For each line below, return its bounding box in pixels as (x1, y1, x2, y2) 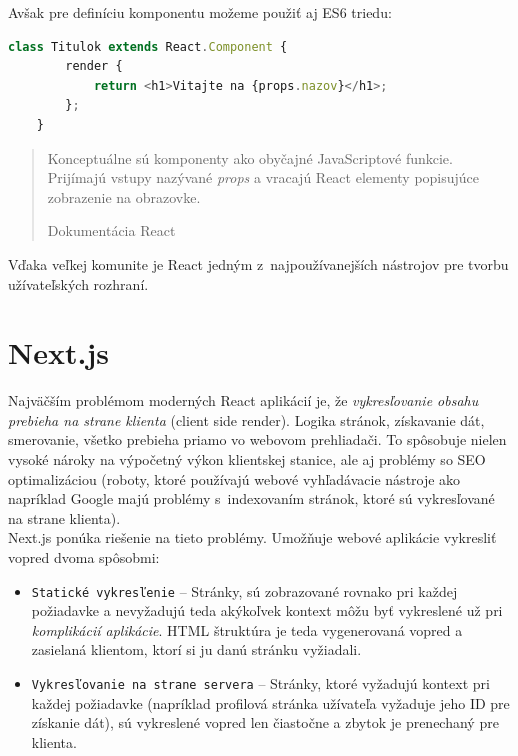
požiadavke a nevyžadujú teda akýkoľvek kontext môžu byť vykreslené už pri (31, 600, 503, 621)
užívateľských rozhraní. (8, 273, 149, 294)
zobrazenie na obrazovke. (47, 186, 201, 207)
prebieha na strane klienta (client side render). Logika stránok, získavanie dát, (8, 409, 485, 430)
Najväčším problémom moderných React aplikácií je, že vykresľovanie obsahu (8, 390, 479, 411)
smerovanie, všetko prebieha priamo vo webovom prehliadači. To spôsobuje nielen (8, 429, 507, 450)
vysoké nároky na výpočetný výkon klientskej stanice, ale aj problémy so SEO (8, 449, 486, 470)
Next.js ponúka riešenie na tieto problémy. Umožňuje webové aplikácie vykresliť (8, 527, 497, 548)
